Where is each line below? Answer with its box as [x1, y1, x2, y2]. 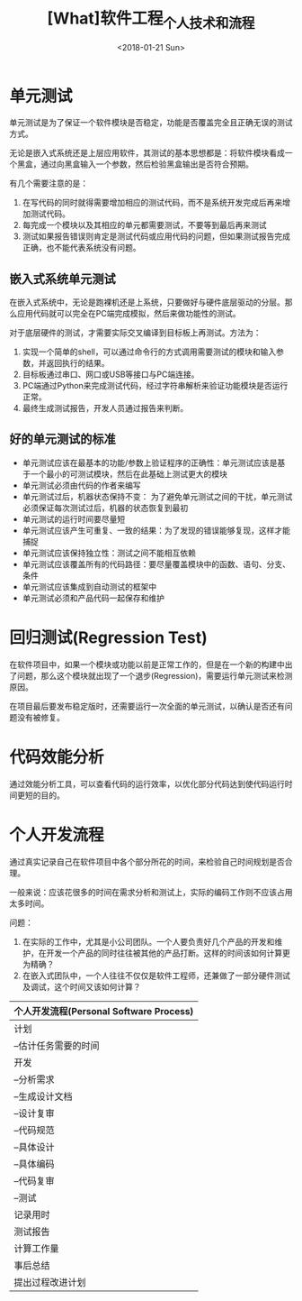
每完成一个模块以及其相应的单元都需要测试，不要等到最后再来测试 [22, 220, 267, 231]
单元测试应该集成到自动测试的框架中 [22, 581, 157, 591]
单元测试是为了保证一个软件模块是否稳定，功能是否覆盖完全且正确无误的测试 [9, 117, 293, 128]
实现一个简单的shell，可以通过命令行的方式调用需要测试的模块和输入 [22, 346, 277, 357]
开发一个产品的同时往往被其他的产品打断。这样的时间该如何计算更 [46, 948, 290, 958]
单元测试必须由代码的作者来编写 [22, 480, 141, 490]
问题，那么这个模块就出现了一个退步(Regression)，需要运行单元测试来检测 [16, 670, 293, 681]
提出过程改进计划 [13, 1276, 87, 1288]
